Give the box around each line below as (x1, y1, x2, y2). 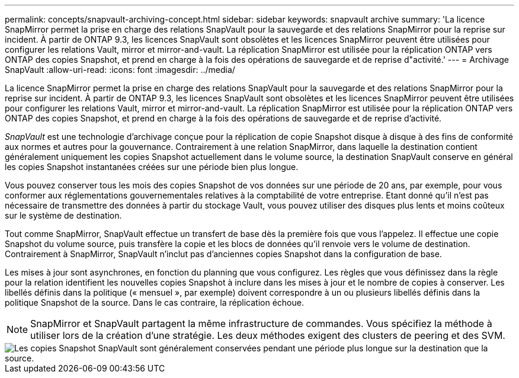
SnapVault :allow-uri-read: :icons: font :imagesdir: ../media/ (5, 65, 235, 75)
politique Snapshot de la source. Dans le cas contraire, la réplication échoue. (5, 297, 304, 307)
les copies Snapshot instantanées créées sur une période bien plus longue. (5, 162, 299, 172)
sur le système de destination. (5, 210, 122, 220)
